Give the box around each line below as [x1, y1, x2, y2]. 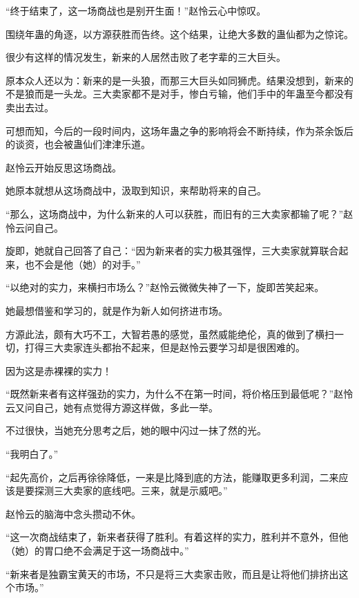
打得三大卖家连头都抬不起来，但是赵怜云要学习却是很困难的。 [24, 340, 305, 355]
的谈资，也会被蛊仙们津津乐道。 [6, 137, 151, 151]
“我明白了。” [6, 447, 59, 461]
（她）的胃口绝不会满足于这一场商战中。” [6, 543, 189, 558]
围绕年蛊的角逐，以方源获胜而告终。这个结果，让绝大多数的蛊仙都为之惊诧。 [6, 26, 353, 41]
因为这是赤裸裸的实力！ [6, 363, 112, 377]
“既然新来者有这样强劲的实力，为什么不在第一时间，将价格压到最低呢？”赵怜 [6, 386, 353, 401]
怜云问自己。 [6, 220, 64, 234]
